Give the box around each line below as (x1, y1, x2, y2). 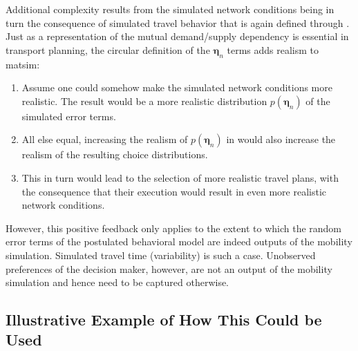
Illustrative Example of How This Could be (6, 309, 322, 330)
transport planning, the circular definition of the (6, 42, 210, 57)
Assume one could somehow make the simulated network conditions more (21, 80, 332, 95)
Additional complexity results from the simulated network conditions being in (6, 2, 335, 16)
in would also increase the (226, 132, 336, 146)
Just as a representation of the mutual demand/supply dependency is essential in (6, 29, 349, 44)
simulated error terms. (21, 108, 116, 123)
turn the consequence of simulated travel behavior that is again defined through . (6, 15, 350, 30)
